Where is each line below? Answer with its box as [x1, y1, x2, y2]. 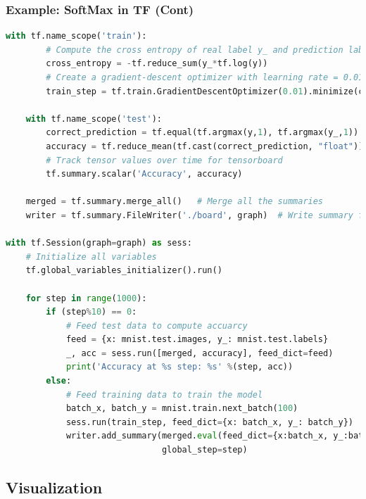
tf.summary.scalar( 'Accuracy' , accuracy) [46, 169, 243, 179]
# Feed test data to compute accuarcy [65, 320, 248, 331]
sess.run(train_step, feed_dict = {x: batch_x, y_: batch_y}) [65, 417, 353, 427]
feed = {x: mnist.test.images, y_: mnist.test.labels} [65, 334, 329, 345]
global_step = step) [161, 445, 248, 455]
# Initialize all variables [25, 251, 157, 262]
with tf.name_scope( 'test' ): [25, 113, 162, 124]
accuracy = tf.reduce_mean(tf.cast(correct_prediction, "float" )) [46, 141, 364, 151]
